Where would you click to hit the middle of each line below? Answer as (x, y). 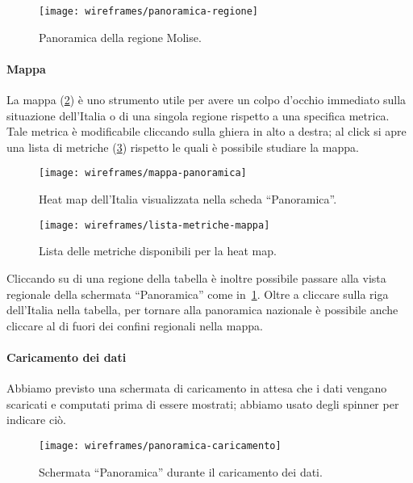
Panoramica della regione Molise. (120, 37)
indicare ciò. (36, 420)
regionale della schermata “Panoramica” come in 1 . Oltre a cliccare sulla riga (198, 294)
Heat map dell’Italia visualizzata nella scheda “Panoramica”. (188, 199)
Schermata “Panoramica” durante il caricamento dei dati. (181, 471)
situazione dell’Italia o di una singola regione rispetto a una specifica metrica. (198, 115)
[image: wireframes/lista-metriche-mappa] (154, 225)
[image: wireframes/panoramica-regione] (149, 11)
